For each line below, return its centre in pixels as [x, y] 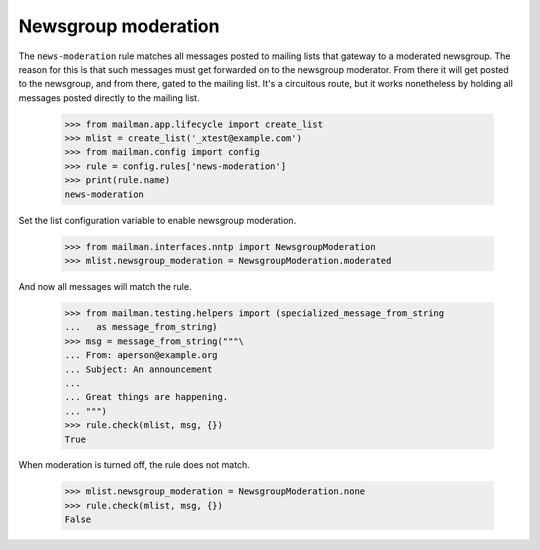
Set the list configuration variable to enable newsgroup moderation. [157, 220]
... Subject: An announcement [138, 369]
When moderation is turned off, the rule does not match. [134, 465]
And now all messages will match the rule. [105, 286]
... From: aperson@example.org [141, 355]
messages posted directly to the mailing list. [109, 97]
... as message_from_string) [141, 327]
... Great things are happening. [146, 397]
